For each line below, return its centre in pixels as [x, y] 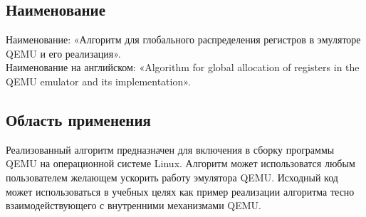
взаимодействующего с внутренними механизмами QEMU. [134, 205]
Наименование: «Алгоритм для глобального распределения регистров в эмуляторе [183, 39]
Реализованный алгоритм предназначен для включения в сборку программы [170, 149]
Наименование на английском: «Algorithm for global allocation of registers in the [183, 67]
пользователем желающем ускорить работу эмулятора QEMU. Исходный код [172, 177]
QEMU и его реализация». [63, 53]
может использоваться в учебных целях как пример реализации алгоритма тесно [180, 191]
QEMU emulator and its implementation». [98, 81]
